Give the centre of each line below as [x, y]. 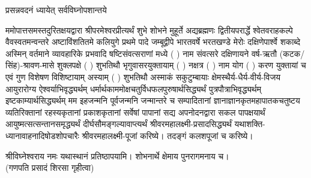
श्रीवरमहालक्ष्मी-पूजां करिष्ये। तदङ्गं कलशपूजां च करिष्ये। [168, 135]
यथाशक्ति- [250, 124]
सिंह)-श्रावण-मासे [30, 65]
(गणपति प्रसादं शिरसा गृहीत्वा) [50, 168]
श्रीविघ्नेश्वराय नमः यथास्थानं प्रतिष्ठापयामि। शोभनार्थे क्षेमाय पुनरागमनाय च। [117, 156]
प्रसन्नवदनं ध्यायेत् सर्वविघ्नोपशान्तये [56, 10]
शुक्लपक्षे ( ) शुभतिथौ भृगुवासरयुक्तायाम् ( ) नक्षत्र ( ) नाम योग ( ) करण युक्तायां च [181, 65]
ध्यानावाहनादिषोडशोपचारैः [42, 135]
